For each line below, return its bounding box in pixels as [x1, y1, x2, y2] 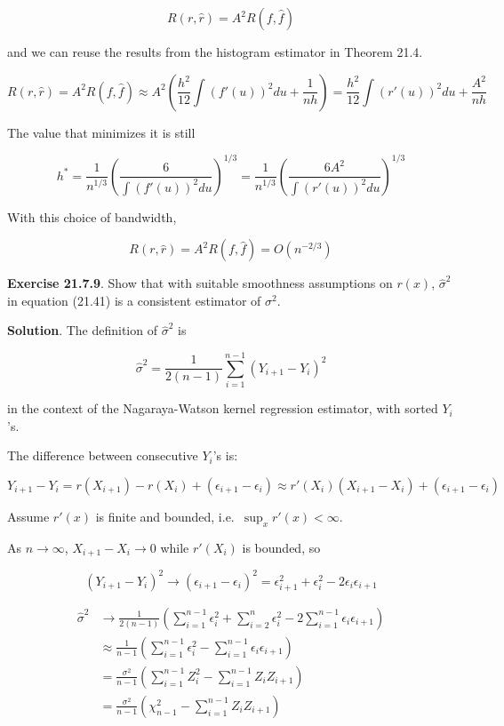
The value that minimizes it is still [7, 123, 196, 141]
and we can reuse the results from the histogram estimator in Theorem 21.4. [7, 43, 423, 60]
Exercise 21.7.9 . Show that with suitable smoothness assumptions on [7, 274, 393, 292]
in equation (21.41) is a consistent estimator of [7, 291, 261, 309]
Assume [7, 507, 50, 525]
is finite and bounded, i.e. [95, 507, 235, 525]
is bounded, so [242, 538, 321, 556]
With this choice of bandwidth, [7, 207, 177, 226]
